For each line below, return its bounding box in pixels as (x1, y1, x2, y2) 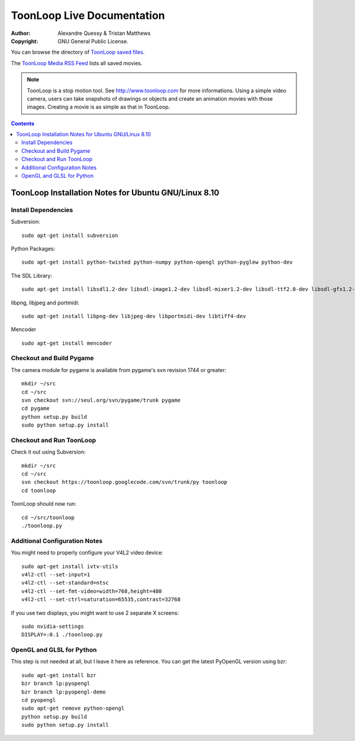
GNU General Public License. (57, 37, 128, 44)
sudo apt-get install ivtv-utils (21, 563, 118, 570)
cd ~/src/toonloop (21, 514, 75, 521)
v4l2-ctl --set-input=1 (21, 571, 91, 578)
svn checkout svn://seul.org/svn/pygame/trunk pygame (21, 397, 180, 403)
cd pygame (21, 405, 50, 412)
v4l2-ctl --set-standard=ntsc (21, 579, 109, 586)
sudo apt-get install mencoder (21, 339, 112, 347)
